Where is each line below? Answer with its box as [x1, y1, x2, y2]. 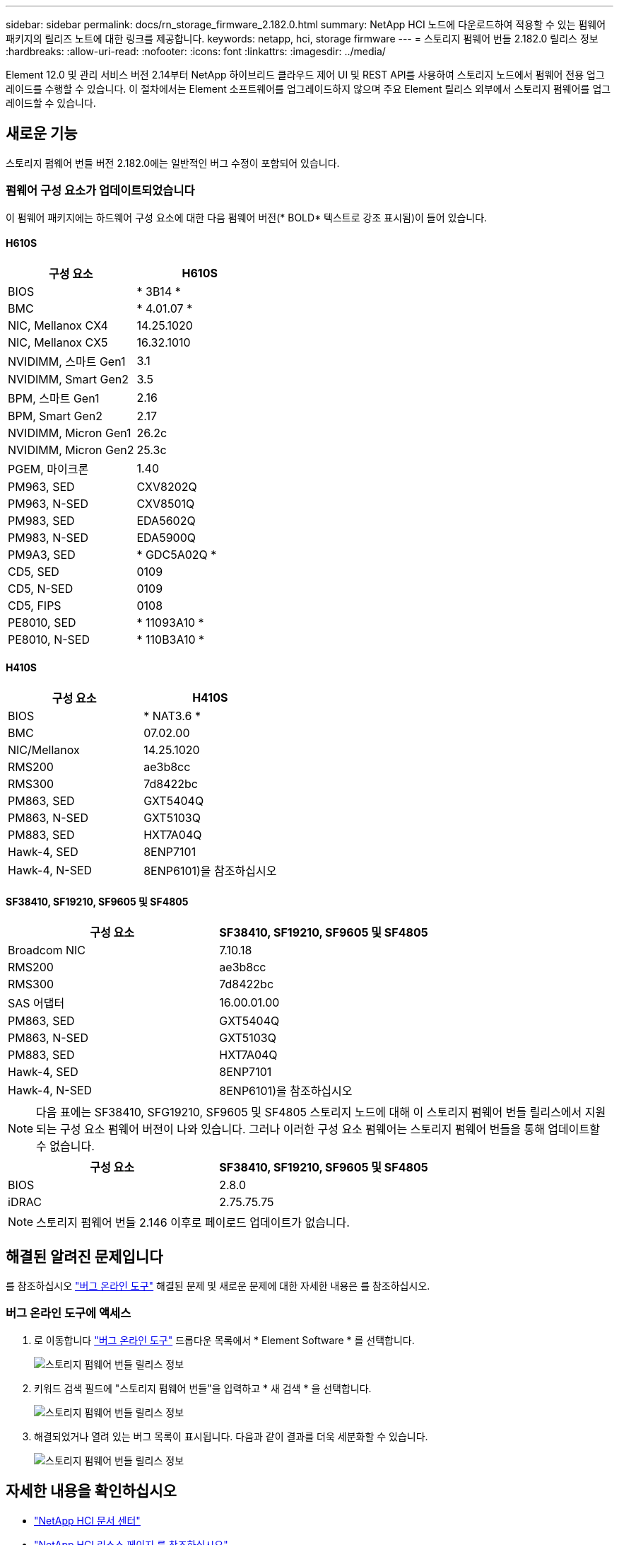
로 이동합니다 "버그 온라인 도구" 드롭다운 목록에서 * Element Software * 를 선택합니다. [34, 1333, 415, 1346]
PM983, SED [8, 513, 75, 528]
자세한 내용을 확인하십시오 [6, 1482, 177, 1500]
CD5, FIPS [8, 598, 61, 613]
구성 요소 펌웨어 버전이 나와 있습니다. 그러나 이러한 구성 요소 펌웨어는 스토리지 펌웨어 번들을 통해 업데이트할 [60, 1122, 600, 1137]
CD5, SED [8, 564, 59, 579]
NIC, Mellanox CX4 [8, 318, 108, 332]
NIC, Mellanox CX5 [8, 335, 108, 349]
